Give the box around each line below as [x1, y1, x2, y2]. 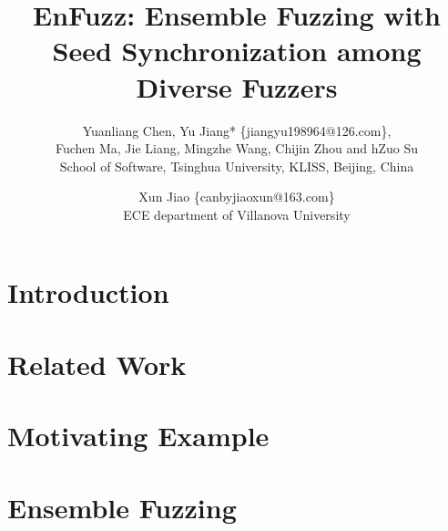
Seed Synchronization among [52, 32, 422, 69]
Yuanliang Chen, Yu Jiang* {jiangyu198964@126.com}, [82, 120, 392, 140]
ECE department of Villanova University [123, 204, 351, 224]
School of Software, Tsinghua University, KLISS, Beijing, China [59, 156, 414, 175]
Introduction [7, 274, 169, 311]
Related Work [7, 345, 187, 382]
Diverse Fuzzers [136, 68, 338, 105]
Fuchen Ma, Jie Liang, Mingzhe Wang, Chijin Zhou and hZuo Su [55, 139, 419, 158]
